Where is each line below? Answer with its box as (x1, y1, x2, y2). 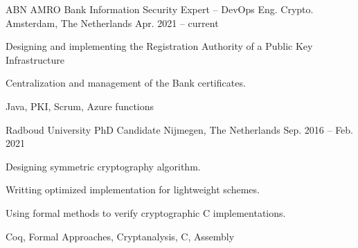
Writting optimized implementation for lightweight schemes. (6, 182, 260, 197)
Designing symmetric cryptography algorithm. (6, 159, 201, 173)
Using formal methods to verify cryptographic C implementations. (6, 205, 286, 220)
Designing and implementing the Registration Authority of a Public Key (6, 39, 313, 53)
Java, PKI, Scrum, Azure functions (6, 98, 154, 113)
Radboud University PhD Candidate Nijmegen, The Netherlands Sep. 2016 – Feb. (6, 122, 354, 136)
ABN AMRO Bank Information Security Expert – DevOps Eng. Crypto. (6, 2, 314, 16)
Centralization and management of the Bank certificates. (6, 76, 246, 90)
